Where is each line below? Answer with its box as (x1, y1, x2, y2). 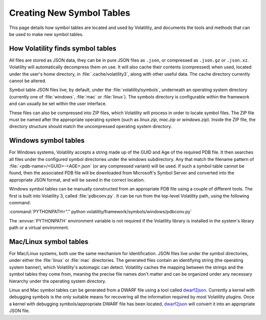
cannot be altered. (9, 78, 46, 84)
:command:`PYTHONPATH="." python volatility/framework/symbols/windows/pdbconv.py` (9, 209, 192, 215)
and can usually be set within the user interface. (9, 101, 107, 107)
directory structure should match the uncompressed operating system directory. (9, 124, 172, 129)
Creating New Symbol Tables (9, 7, 131, 18)
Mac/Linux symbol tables (9, 237, 89, 246)
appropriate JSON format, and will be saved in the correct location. (9, 177, 145, 183)
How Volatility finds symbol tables (9, 44, 117, 53)
